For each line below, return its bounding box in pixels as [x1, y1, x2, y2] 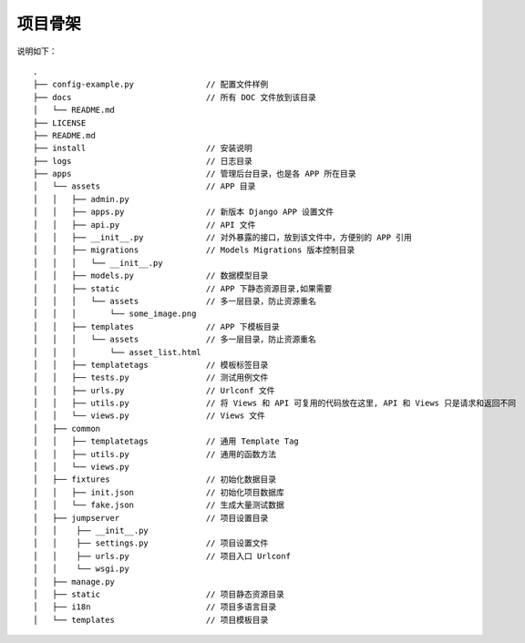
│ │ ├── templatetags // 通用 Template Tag [33, 436, 300, 446]
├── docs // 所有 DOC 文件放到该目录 [33, 92, 316, 102]
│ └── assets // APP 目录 [33, 181, 256, 191]
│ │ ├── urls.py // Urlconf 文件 [33, 385, 275, 395]
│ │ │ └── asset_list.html [33, 347, 202, 357]
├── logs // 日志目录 [33, 156, 252, 166]
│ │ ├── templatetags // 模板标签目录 [33, 360, 269, 370]
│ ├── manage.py [33, 577, 116, 587]
